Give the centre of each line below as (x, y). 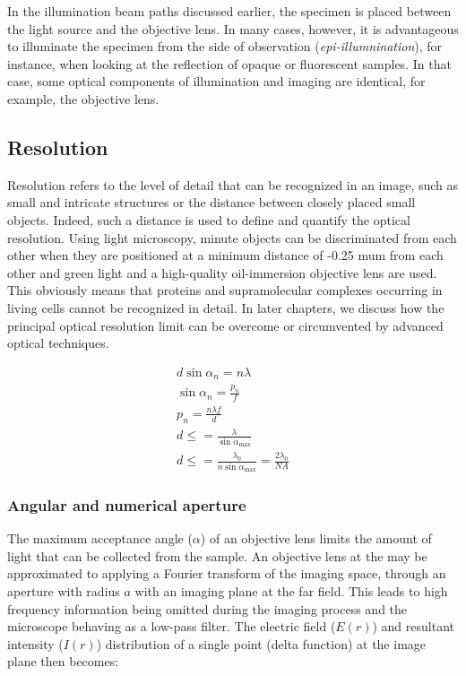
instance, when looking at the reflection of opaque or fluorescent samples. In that (229, 63)
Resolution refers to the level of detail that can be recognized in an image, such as (233, 184)
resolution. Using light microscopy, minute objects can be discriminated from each (232, 237)
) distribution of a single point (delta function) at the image (261, 643)
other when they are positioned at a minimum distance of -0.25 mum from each (225, 255)
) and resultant (413, 626)
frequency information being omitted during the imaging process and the (207, 608)
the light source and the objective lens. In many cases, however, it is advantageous (233, 28)
